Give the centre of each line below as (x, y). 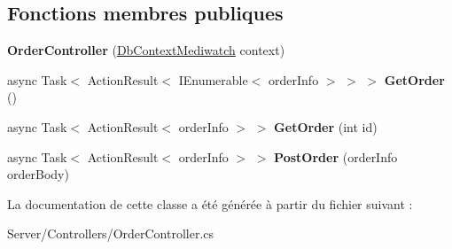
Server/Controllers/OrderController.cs (111, 233)
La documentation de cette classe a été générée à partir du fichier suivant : (210, 203)
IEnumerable (213, 79)
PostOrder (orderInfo (336, 156)
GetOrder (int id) (326, 126)
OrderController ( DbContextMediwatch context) (146, 50)
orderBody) (38, 174)
